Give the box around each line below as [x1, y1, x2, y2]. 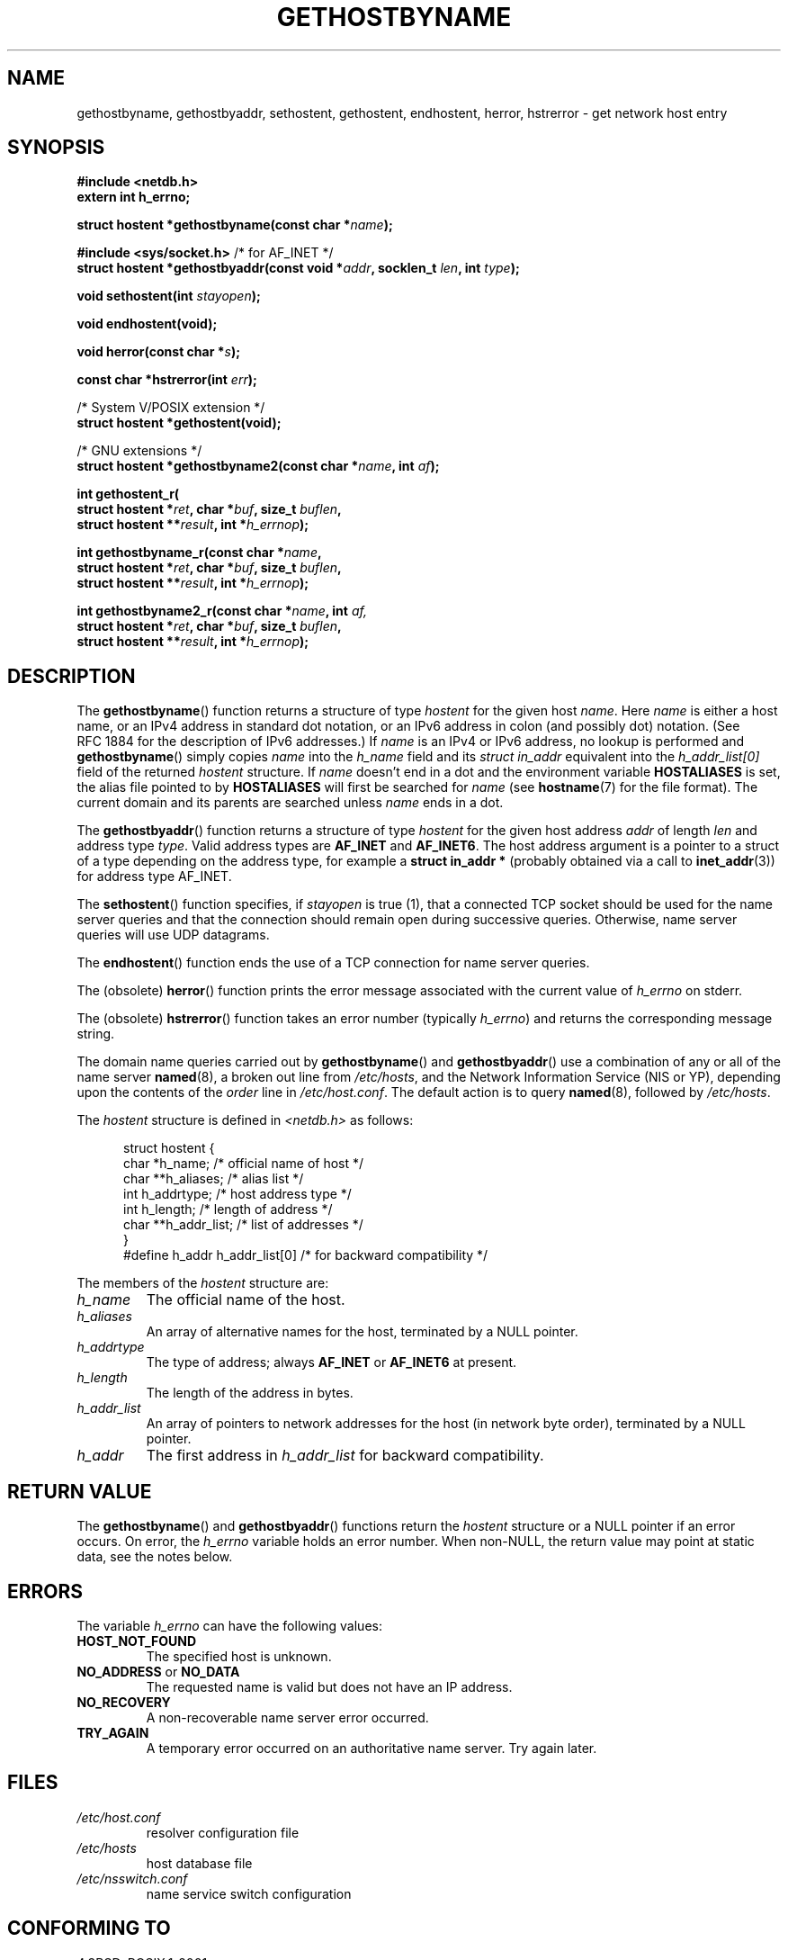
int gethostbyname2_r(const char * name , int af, [76, 603, 367, 619]
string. [76, 1026, 115, 1042]
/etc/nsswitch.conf [76, 1870, 188, 1886]
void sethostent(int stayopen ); [76, 288, 261, 304]
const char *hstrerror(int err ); [76, 372, 257, 388]
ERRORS [7, 1579, 84, 1603]
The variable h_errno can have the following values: [76, 1617, 382, 1633]
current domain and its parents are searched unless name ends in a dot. [76, 795, 504, 811]
